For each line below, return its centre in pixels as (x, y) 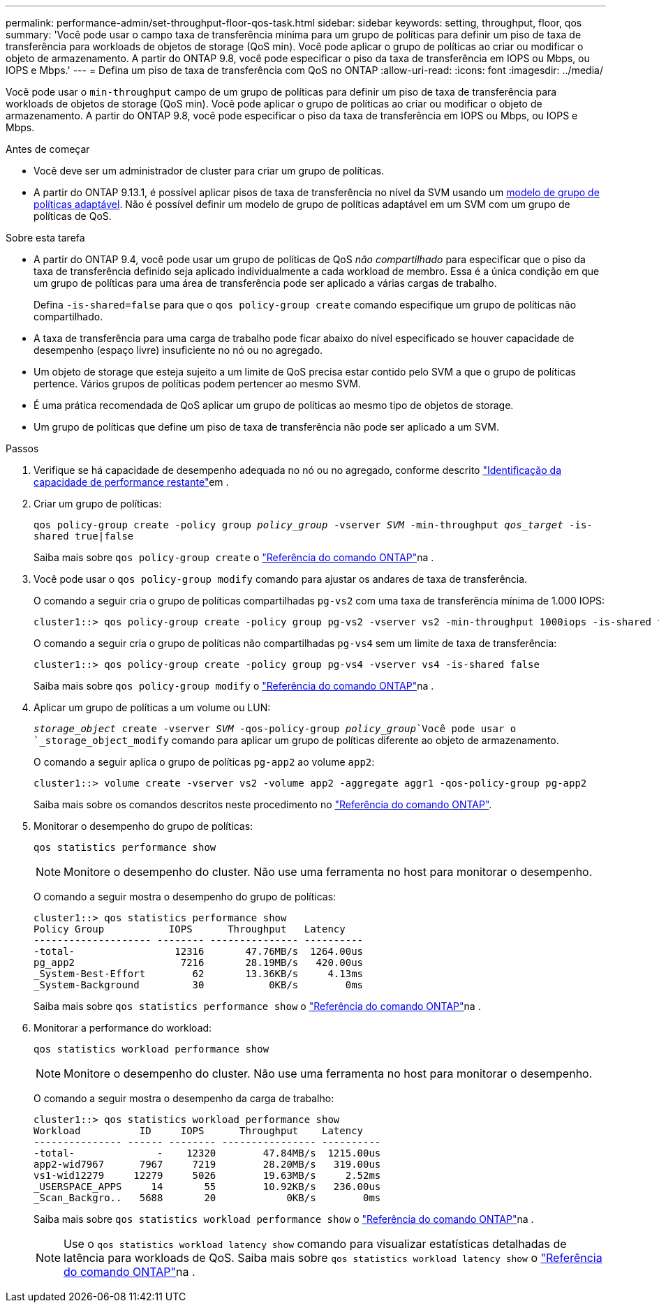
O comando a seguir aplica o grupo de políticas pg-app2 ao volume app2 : (204, 762)
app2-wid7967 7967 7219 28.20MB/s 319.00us (207, 1164)
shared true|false (84, 536)
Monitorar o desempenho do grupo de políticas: (143, 826)
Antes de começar (48, 149)
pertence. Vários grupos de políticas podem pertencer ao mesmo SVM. (197, 384)
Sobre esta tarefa (45, 238)
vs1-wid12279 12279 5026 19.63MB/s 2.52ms (207, 1175)
